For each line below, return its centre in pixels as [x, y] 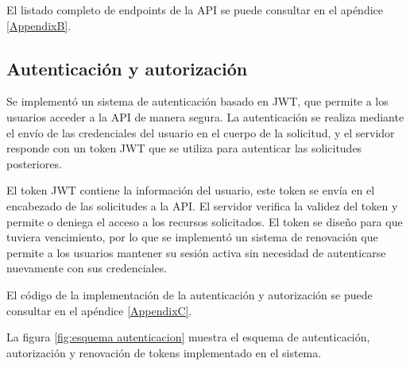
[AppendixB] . [39, 25]
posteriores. [34, 163]
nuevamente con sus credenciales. [87, 268]
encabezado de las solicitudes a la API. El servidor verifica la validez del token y [202, 205]
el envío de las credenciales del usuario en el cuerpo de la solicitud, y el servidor [201, 132]
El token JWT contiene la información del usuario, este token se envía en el [191, 190]
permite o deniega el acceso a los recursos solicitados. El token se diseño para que [205, 221]
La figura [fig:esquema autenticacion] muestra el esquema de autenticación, [188, 337]
